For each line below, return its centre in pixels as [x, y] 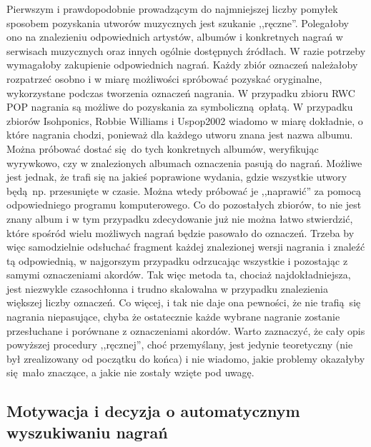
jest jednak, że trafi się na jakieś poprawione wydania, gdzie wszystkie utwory [177, 177]
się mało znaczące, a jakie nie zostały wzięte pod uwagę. [130, 372]
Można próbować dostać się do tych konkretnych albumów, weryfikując [163, 148]
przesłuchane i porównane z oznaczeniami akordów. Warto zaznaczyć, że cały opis [186, 330]
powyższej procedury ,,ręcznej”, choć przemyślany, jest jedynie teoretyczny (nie [180, 345]
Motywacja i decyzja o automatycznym [153, 411]
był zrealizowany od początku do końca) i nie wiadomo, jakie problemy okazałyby [186, 358]
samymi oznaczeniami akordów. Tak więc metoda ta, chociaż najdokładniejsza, [179, 275]
